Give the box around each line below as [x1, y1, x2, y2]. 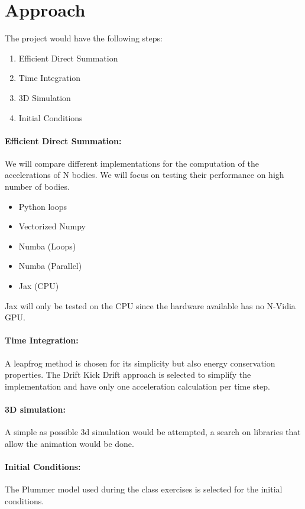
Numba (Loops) [18, 239, 76, 252]
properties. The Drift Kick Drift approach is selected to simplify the [5, 368, 251, 381]
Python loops [18, 200, 67, 212]
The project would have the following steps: [5, 32, 163, 44]
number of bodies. [5, 180, 70, 193]
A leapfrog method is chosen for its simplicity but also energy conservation [5, 356, 275, 369]
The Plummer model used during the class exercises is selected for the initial [5, 483, 283, 495]
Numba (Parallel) [18, 260, 82, 272]
